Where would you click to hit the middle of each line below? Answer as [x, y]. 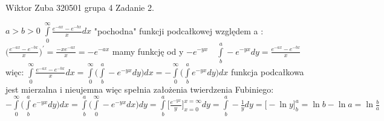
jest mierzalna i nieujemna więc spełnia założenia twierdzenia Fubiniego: [140, 89]
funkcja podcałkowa [268, 71]
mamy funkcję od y [148, 51]
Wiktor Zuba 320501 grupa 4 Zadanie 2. [80, 7]
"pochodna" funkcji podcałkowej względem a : [179, 30]
